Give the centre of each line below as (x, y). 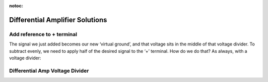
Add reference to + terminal (43, 34)
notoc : (16, 6)
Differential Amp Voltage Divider (49, 71)
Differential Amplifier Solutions (58, 20)
